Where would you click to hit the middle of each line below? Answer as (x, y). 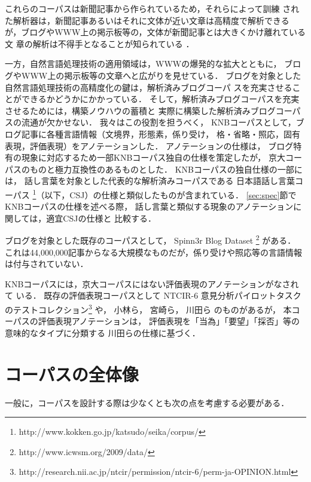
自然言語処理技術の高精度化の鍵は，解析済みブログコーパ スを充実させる (149, 87)
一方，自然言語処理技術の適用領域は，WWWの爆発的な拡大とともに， (143, 64)
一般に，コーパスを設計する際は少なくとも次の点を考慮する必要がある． (147, 402)
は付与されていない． (47, 264)
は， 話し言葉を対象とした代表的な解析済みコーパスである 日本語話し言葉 (150, 181)
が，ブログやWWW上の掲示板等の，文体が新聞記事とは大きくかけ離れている (155, 32)
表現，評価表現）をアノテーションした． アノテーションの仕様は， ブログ (149, 145)
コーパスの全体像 (72, 374)
